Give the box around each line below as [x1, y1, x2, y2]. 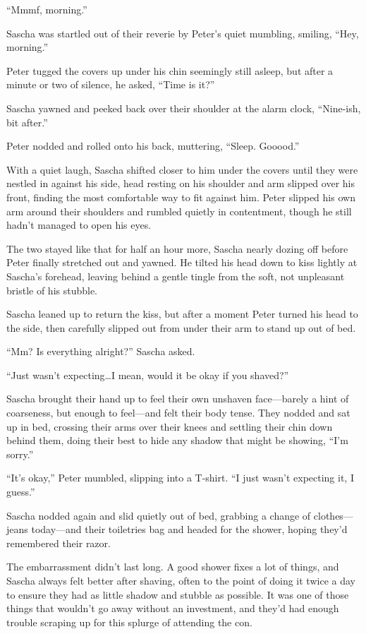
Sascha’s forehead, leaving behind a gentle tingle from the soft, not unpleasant [6, 268, 345, 283]
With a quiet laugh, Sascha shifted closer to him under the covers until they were [6, 162, 358, 177]
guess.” [6, 484, 35, 499]
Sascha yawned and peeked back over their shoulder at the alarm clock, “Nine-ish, [6, 100, 361, 115]
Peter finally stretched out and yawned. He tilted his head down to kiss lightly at [6, 255, 358, 270]
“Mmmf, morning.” [6, 2, 87, 16]
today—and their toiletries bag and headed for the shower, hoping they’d [31, 522, 348, 537]
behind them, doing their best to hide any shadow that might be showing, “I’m [6, 433, 348, 448]
